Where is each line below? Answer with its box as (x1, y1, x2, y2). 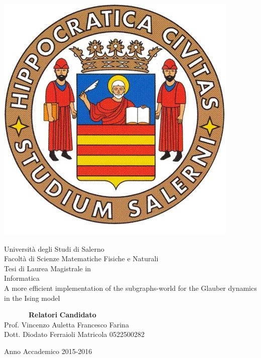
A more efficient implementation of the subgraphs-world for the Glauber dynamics (4, 282, 257, 293)
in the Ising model (4, 292, 60, 303)
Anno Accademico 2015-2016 (4, 345, 92, 356)
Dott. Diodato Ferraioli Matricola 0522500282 (4, 329, 145, 339)
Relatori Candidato (29, 309, 96, 320)
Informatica (4, 273, 40, 283)
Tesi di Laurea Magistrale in (4, 263, 91, 273)
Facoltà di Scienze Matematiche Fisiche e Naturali (4, 253, 159, 264)
